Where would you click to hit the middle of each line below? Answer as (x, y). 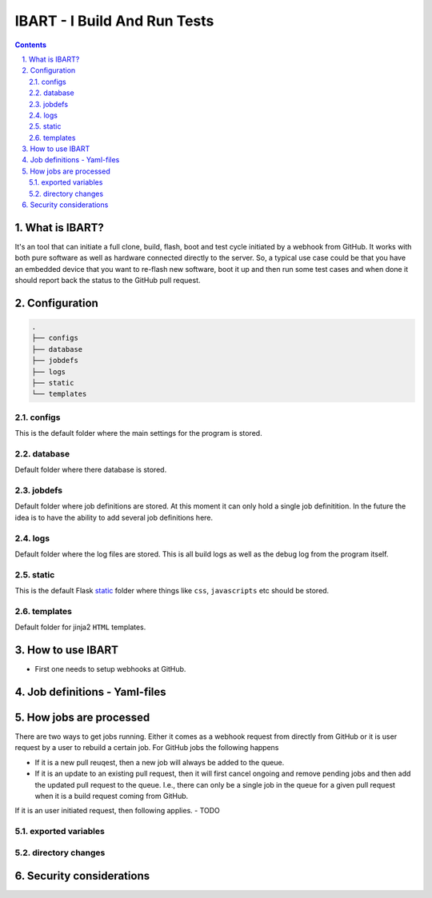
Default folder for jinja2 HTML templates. (80, 627)
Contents (31, 45)
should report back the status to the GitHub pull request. (108, 281)
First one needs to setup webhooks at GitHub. (110, 669)
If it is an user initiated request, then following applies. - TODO (117, 811)
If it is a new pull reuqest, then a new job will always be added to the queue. (160, 762)
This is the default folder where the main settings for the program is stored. (139, 433)
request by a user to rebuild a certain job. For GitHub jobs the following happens (147, 748)
